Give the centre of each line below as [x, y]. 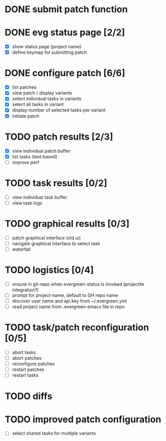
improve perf [26, 162]
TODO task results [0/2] [56, 183]
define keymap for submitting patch [49, 52]
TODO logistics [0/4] [49, 270]
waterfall [21, 249]
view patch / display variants [42, 93]
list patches [24, 87]
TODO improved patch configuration [83, 419]
